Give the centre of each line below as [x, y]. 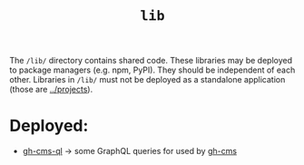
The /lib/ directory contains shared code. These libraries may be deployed [151, 61]
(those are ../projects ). [51, 90]
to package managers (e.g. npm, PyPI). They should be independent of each [152, 70]
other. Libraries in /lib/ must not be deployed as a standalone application [147, 80]
